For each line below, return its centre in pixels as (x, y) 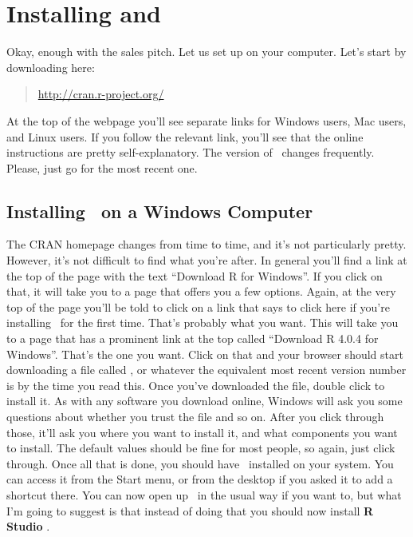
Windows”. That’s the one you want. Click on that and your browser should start (205, 354)
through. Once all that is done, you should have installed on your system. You (200, 463)
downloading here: (51, 67)
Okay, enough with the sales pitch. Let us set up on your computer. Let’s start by (206, 52)
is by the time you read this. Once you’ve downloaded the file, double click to (196, 385)
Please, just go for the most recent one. (102, 167)
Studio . (28, 526)
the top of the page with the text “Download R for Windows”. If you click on (195, 275)
